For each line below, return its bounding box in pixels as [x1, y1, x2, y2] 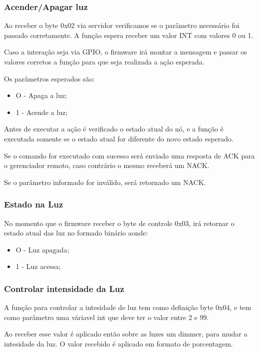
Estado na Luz [4, 198, 63, 210]
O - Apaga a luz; [15, 90, 67, 100]
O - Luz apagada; [15, 244, 69, 254]
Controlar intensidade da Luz [4, 282, 124, 294]
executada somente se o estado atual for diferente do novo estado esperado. [4, 133, 234, 143]
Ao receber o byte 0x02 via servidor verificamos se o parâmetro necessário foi [4, 20, 240, 30]
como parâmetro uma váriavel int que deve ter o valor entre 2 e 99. [4, 311, 209, 322]
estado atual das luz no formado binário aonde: [4, 227, 148, 238]
